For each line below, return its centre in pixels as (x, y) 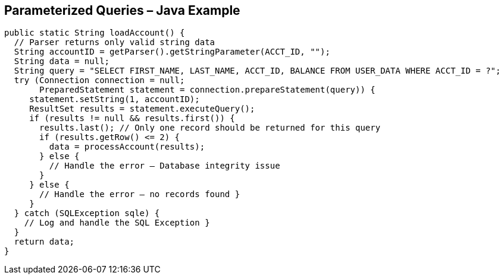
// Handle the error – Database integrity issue (165, 166)
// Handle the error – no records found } (140, 194)
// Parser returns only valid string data (115, 42)
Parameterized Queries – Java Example (122, 10)
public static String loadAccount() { (95, 33)
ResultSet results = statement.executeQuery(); (142, 109)
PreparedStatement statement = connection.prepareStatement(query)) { (207, 90)
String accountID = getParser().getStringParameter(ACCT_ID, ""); (172, 52)
